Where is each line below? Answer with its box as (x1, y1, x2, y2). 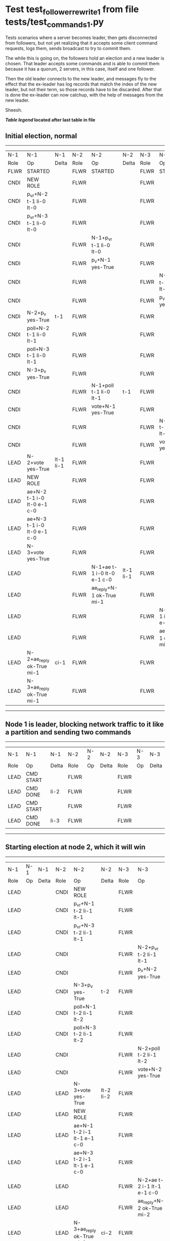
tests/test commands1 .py (5, 16, 104, 29)
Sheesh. (5, 107, 23, 113)
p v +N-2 (137, 966, 157, 974)
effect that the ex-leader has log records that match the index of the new (5, 81, 157, 87)
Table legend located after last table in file (5, 117, 96, 123)
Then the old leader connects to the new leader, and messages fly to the (5, 76, 157, 82)
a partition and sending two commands (5, 728, 132, 736)
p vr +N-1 (73, 900, 95, 908)
